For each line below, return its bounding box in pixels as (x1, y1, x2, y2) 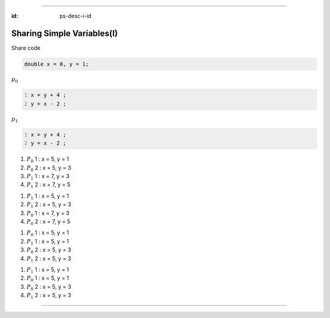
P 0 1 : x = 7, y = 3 (26, 209, 70, 218)
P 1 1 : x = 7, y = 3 (26, 173, 70, 181)
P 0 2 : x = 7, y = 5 (26, 218, 70, 226)
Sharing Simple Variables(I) (11, 28, 119, 38)
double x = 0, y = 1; (24, 60, 89, 67)
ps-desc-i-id (59, 12, 92, 20)
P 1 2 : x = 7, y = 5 (26, 181, 70, 190)
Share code (11, 44, 41, 51)
